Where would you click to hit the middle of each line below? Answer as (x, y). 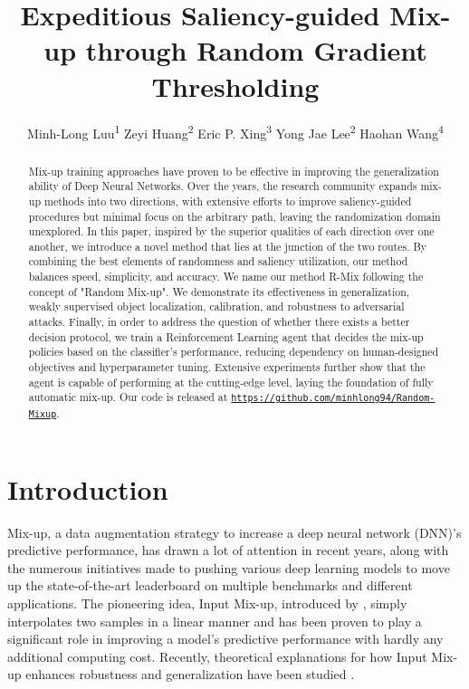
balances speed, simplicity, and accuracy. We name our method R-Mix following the (226, 277)
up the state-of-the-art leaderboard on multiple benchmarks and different (210, 585)
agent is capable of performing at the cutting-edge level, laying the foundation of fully (231, 382)
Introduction (88, 488)
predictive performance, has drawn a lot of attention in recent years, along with (228, 550)
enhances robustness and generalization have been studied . (190, 674)
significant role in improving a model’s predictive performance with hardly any (225, 639)
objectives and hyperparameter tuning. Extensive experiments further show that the (227, 367)
